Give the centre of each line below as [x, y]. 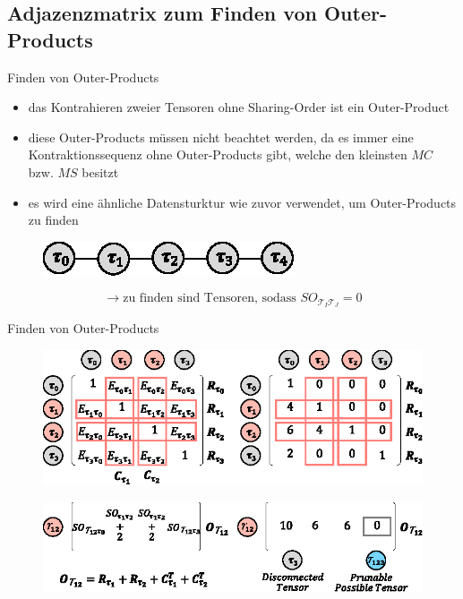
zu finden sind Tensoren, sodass [210, 299]
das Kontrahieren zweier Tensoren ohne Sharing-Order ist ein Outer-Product [239, 107]
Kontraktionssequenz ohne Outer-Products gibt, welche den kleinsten [218, 154]
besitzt [100, 171]
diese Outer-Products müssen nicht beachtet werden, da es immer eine [221, 137]
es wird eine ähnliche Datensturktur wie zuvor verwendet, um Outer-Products [242, 202]
